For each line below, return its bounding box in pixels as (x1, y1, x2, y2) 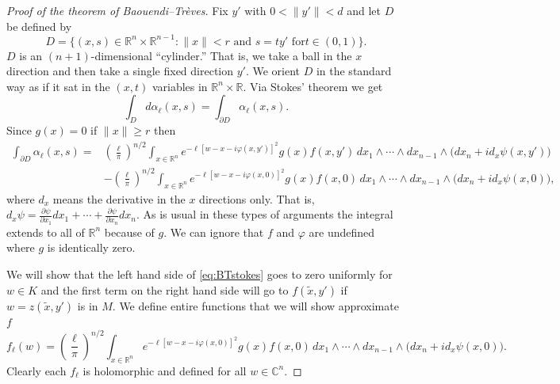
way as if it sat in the (6, 78, 110, 94)
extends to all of (6, 223, 85, 240)
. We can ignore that (163, 223, 264, 240)
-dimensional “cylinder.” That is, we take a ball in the (90, 47, 352, 63)
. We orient (245, 63, 301, 79)
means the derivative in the (52, 190, 186, 207)
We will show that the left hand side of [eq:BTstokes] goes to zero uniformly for (6, 266, 393, 283)
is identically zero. (47, 239, 136, 256)
